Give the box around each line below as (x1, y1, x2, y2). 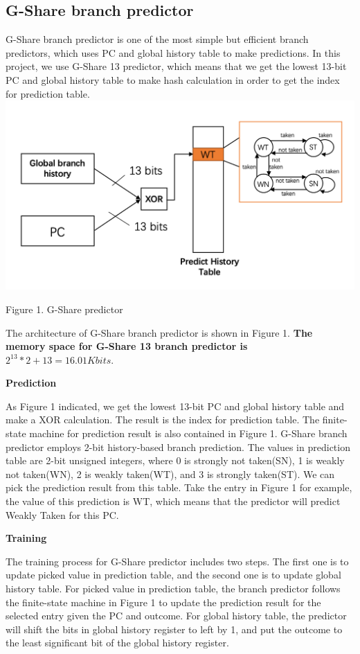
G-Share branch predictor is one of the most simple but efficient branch (6, 32, 309, 46)
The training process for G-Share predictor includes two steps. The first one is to (6, 554, 349, 568)
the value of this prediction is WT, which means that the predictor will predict (6, 494, 341, 509)
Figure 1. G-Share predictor (6, 301, 123, 316)
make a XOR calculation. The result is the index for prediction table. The (6, 412, 320, 427)
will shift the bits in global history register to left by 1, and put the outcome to (6, 621, 343, 636)
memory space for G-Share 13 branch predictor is (6, 339, 248, 353)
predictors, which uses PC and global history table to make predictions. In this (6, 45, 341, 60)
